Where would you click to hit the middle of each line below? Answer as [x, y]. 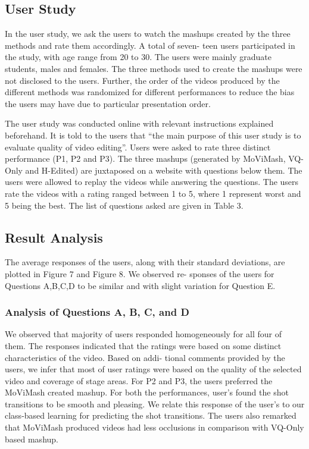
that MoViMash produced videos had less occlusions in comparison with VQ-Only [154, 427]
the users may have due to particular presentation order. [108, 103]
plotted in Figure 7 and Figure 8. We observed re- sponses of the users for [140, 273]
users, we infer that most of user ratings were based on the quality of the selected [153, 369]
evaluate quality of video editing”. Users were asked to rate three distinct [138, 147]
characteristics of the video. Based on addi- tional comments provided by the [145, 357]
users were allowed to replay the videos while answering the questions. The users [152, 182]
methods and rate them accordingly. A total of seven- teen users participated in [150, 45]
